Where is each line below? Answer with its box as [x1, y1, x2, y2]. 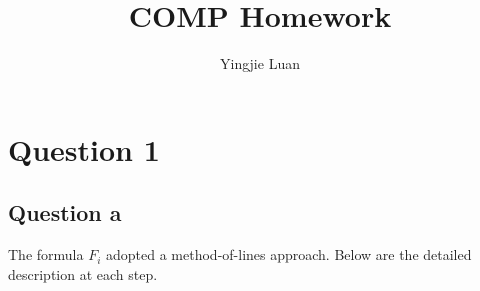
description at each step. [8, 263, 158, 284]
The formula [8, 244, 84, 265]
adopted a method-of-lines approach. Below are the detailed [106, 244, 472, 265]
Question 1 [8, 128, 160, 169]
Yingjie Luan [220, 53, 300, 74]
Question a [8, 197, 122, 228]
